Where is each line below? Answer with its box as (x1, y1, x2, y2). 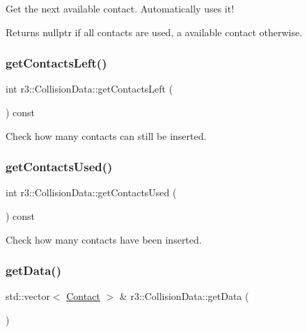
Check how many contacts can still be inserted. (6, 128, 207, 143)
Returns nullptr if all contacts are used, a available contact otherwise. (6, 24, 303, 39)
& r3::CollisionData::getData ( (119, 289, 249, 303)
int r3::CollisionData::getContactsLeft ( (6, 81, 173, 96)
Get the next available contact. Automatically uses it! (6, 1, 235, 15)
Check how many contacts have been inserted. (6, 232, 202, 246)
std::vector (6, 289, 50, 303)
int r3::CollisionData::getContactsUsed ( (6, 185, 177, 200)
